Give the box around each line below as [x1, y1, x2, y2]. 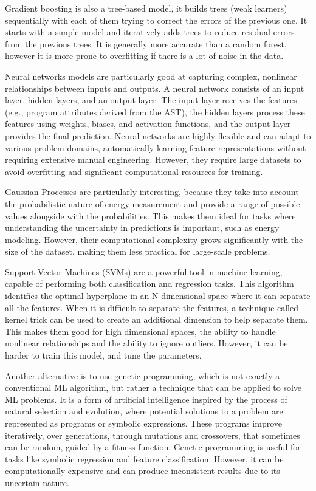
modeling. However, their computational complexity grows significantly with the [5, 233, 303, 245]
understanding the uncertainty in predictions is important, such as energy [5, 221, 280, 234]
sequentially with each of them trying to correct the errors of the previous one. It [5, 13, 307, 26]
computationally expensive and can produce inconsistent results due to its [5, 464, 280, 477]
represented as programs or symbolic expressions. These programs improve [5, 417, 282, 429]
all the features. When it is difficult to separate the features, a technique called [5, 301, 299, 314]
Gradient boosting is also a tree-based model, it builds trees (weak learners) [5, 2, 287, 14]
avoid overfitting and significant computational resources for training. [5, 165, 263, 177]
